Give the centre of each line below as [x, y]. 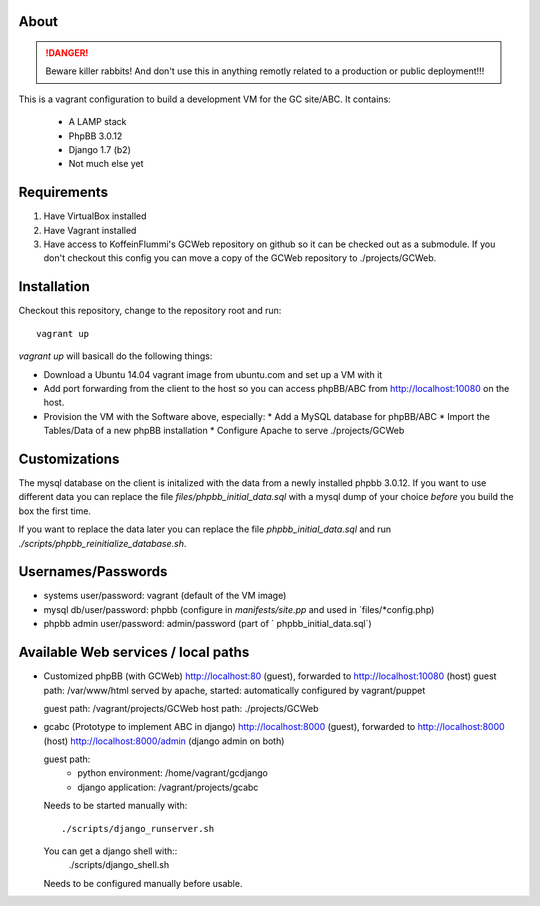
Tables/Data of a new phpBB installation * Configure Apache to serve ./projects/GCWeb [224, 431]
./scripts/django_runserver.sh [138, 828]
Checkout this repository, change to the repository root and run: [150, 311]
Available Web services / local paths [134, 652]
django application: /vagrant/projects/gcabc [168, 787]
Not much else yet [106, 164]
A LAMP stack [97, 122]
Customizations [69, 458]
